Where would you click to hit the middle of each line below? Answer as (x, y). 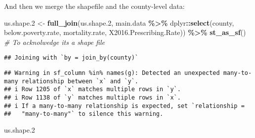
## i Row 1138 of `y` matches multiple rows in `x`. (92, 98)
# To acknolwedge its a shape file (54, 42)
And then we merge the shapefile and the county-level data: (94, 6)
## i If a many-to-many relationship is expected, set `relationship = (124, 106)
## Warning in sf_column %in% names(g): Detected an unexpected (112, 73)
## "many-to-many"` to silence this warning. (84, 114)
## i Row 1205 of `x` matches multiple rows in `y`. (92, 89)
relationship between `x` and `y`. (80, 81)
